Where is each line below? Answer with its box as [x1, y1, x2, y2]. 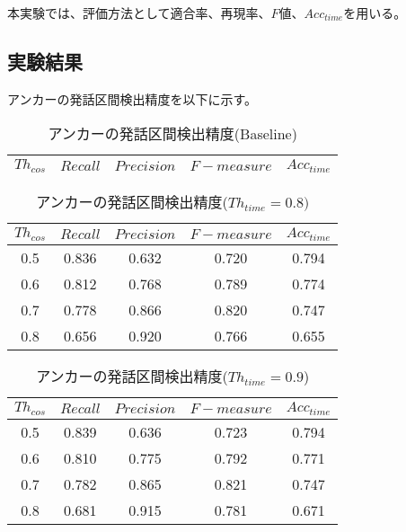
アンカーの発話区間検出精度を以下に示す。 [7, 89, 258, 108]
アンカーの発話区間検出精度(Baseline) [48, 123, 297, 145]
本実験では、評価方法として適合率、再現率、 [7, 4, 271, 22]
